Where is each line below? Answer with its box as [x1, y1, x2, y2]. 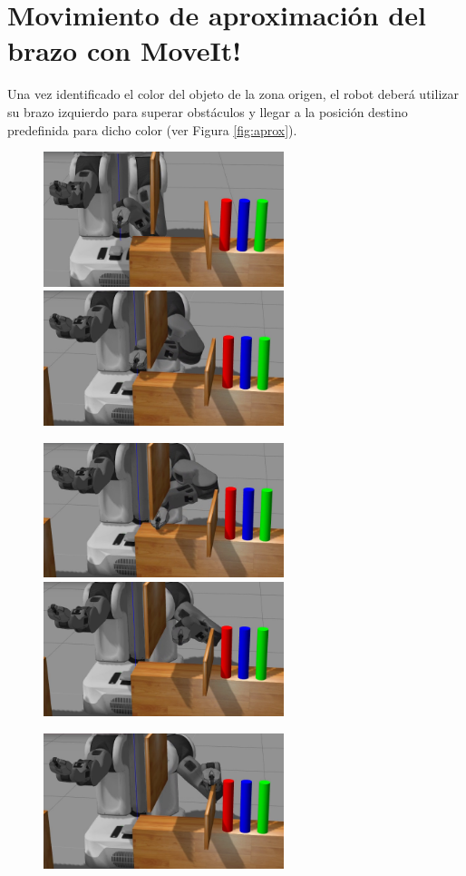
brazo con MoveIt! [7, 32, 242, 69]
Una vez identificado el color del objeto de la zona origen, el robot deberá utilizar [7, 84, 459, 103]
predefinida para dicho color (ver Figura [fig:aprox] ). [7, 120, 297, 139]
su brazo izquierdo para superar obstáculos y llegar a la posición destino [7, 102, 408, 121]
